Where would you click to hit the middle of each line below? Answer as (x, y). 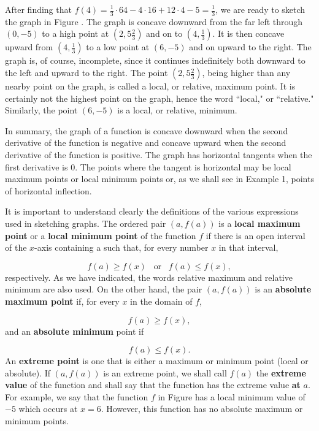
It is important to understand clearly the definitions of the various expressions (152, 211)
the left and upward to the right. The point (86, 73)
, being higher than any (246, 73)
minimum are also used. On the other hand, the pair (104, 289)
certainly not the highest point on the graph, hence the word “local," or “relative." (159, 98)
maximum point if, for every (62, 301)
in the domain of (161, 301)
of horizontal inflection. (48, 190)
